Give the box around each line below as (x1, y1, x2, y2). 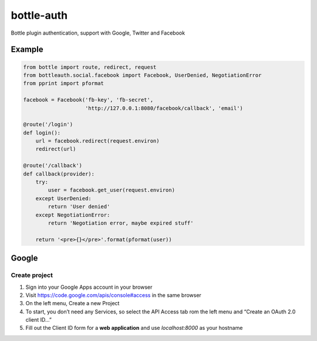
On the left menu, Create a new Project (25, 300, 120, 307)
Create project (11, 271, 53, 279)
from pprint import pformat (23, 80, 104, 87)
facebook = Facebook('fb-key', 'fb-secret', (23, 97, 154, 103)
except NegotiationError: (35, 211, 110, 218)
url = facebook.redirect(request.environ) (35, 138, 160, 144)
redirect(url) (35, 146, 76, 153)
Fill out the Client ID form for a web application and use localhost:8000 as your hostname (25, 325, 243, 332)
